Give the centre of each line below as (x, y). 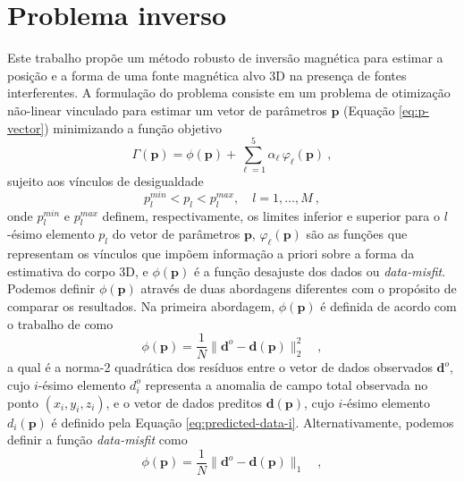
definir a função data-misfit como (97, 440)
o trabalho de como (60, 323)
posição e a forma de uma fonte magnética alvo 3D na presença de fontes (207, 75)
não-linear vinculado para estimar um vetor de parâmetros (167, 110)
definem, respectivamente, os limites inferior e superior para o (271, 215)
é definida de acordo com (388, 306)
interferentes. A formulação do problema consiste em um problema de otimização (229, 93)
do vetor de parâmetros (176, 234)
